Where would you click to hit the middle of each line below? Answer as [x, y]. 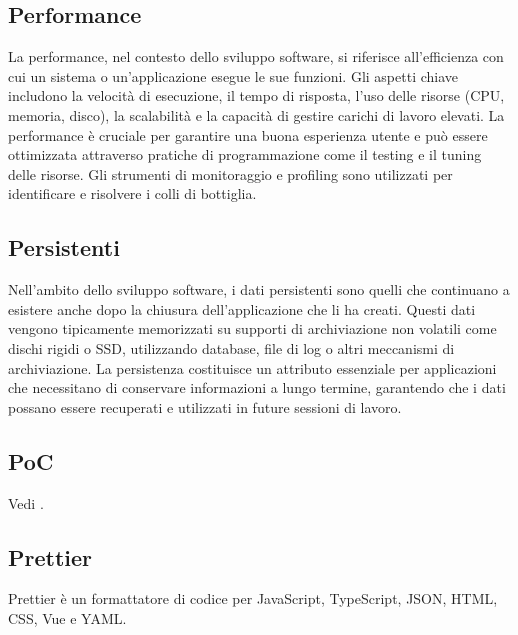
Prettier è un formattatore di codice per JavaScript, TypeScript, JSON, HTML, [253, 598]
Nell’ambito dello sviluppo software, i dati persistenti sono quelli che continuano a [259, 289]
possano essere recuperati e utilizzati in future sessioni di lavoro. [205, 406]
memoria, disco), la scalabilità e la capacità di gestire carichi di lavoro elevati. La [256, 114]
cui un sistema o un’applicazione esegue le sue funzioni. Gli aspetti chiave [233, 75]
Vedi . [26, 502]
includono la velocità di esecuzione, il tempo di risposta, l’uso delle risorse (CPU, [256, 95]
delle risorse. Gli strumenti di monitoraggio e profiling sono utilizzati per [230, 173]
